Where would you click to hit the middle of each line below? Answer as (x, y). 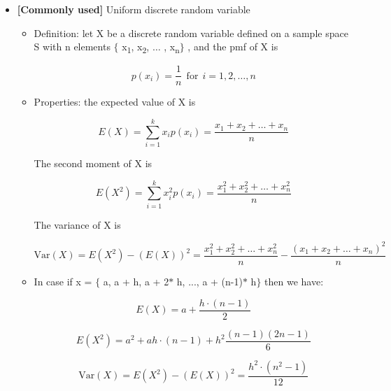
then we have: (294, 281)
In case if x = (63, 281)
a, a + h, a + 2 (136, 281)
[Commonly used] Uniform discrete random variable (134, 9)
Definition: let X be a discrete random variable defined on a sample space (191, 33)
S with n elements (72, 47)
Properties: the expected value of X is (115, 102)
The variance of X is (77, 224)
